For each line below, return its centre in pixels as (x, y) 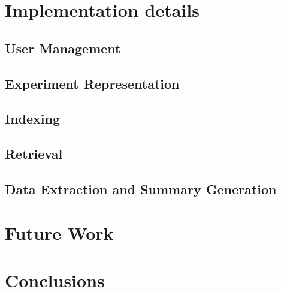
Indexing (33, 118)
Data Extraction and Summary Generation (141, 189)
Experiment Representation (92, 83)
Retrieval (34, 154)
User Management (63, 48)
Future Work (59, 233)
